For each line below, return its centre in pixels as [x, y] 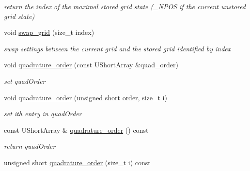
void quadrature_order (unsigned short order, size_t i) [86, 97]
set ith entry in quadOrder [43, 114]
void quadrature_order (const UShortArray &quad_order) [91, 65]
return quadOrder [30, 146]
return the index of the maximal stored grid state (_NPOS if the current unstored [125, 6]
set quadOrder [25, 81]
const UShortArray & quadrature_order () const [76, 130]
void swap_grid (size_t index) [49, 32]
